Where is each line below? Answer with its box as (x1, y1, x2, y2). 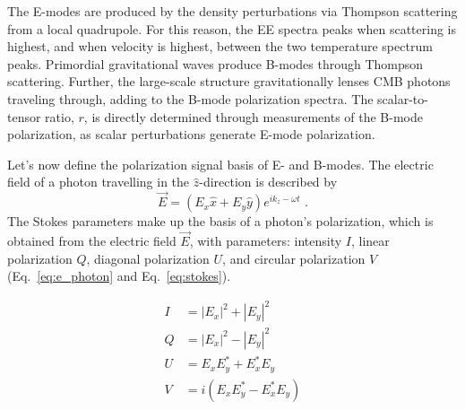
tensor (7, 107, 41, 126)
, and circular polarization (222, 249, 366, 267)
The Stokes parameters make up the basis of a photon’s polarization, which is (7, 212, 434, 231)
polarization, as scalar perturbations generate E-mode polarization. (7, 125, 375, 144)
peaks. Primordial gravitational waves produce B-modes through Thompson (7, 54, 424, 73)
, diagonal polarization (86, 249, 210, 267)
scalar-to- (377, 89, 428, 108)
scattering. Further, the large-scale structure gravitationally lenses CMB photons (7, 72, 451, 91)
